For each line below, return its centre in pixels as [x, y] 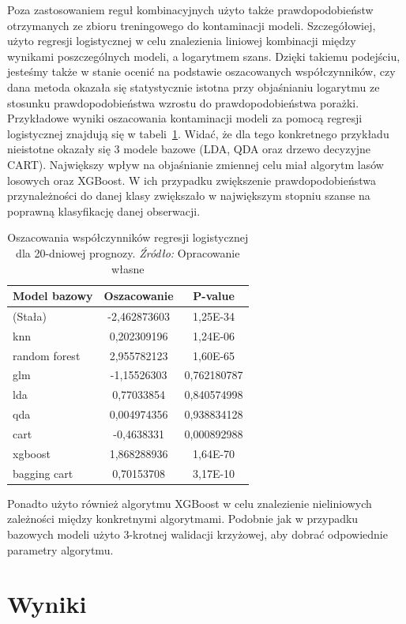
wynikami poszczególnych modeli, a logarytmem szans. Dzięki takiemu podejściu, [204, 56]
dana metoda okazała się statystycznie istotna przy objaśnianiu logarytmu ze [194, 86]
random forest [47, 355]
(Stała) [30, 316]
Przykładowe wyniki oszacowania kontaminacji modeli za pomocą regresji [185, 118]
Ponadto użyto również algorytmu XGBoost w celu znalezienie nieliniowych [190, 503]
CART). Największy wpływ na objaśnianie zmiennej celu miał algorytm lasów [195, 164]
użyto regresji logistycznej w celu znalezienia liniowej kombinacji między [182, 41]
